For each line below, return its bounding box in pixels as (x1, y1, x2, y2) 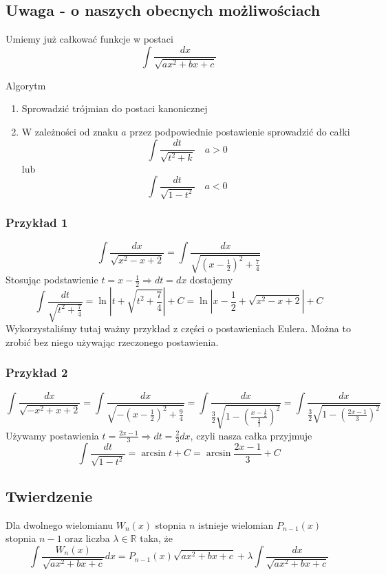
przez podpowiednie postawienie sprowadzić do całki (129, 124, 350, 138)
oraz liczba (65, 531, 110, 545)
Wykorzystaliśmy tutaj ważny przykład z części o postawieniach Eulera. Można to (6, 321, 351, 336)
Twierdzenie (6, 485, 93, 506)
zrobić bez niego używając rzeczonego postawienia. (6, 334, 219, 349)
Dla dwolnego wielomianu (6, 517, 114, 532)
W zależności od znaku (21, 124, 118, 138)
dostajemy (189, 272, 233, 287)
